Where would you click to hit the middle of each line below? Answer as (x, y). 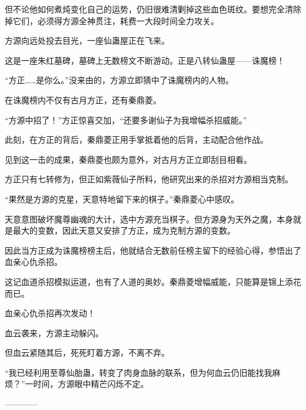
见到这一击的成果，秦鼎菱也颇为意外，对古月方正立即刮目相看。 (128, 159)
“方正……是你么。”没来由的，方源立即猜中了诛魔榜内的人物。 (119, 80)
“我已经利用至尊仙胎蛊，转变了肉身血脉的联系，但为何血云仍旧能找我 (139, 372)
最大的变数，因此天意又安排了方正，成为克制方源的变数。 (124, 230)
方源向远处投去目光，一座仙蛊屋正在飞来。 (87, 40)
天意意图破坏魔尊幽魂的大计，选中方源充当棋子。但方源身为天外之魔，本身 (149, 219)
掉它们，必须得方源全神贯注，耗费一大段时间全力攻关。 (112, 20)
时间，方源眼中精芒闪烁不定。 (91, 384)
